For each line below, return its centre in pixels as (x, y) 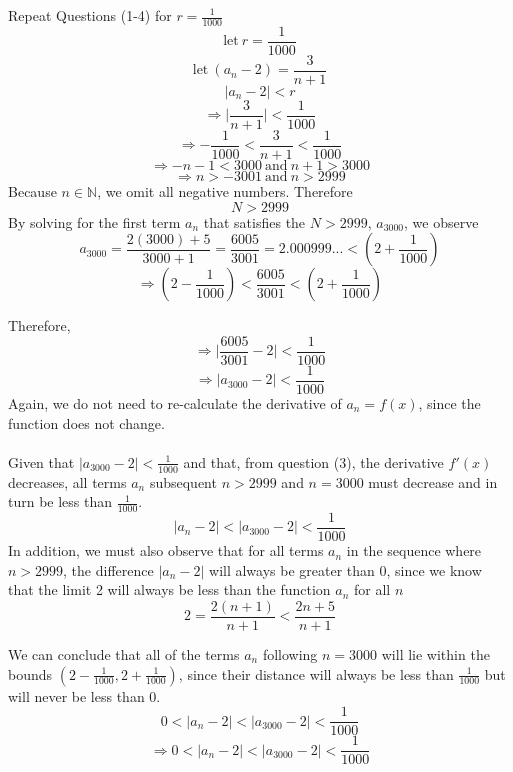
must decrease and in (433, 481)
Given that (41, 461)
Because (32, 191)
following (290, 653)
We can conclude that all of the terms (124, 653)
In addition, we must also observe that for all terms (166, 550)
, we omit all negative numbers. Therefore (225, 191)
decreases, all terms (67, 481)
